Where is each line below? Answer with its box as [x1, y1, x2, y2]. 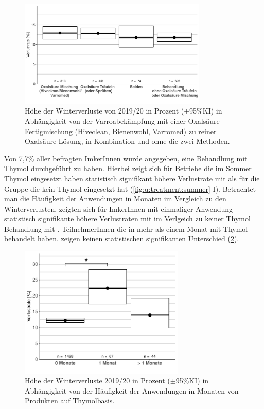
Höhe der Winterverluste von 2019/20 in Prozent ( [25, 105, 184, 116]
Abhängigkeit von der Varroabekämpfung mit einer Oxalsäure [25, 115, 220, 126]
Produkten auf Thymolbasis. [25, 395, 115, 406]
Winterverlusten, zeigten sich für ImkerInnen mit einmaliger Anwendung [4, 203, 233, 214]
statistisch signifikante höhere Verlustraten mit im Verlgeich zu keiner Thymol [4, 213, 251, 224]
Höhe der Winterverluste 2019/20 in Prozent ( [25, 375, 170, 386]
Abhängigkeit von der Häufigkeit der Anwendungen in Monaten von [25, 385, 239, 396]
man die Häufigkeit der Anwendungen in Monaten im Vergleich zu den [4, 193, 226, 204]
